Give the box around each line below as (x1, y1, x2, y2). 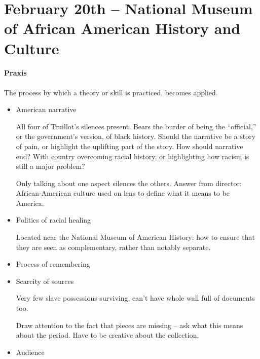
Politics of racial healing (16, 214, 91, 225)
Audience (16, 346, 45, 357)
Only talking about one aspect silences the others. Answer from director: (16, 177, 242, 188)
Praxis (4, 67, 27, 78)
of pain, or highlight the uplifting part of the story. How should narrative (16, 140, 243, 151)
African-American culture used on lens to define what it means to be (16, 188, 230, 198)
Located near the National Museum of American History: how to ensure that (16, 232, 255, 242)
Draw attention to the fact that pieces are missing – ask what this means (16, 319, 243, 330)
